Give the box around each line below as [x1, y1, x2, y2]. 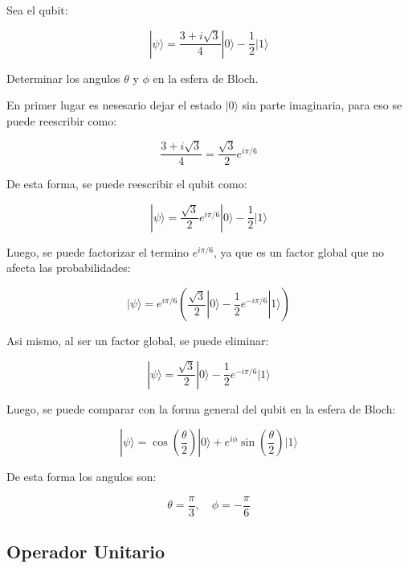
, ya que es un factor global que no [213, 243, 384, 260]
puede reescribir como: [6, 112, 117, 129]
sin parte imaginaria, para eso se [242, 97, 402, 113]
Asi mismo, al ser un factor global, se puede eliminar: [6, 332, 269, 348]
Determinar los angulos [6, 69, 120, 86]
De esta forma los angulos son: [6, 468, 157, 485]
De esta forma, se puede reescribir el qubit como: [6, 175, 247, 192]
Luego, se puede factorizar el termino [6, 243, 190, 260]
